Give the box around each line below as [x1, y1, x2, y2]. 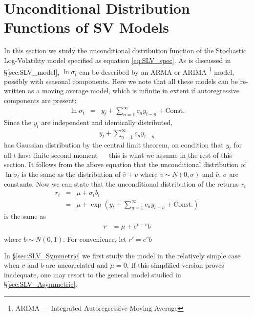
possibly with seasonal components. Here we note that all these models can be [4, 76, 238, 86]
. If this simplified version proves [127, 260, 224, 270]
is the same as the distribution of [21, 169, 121, 179]
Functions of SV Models [4, 17, 169, 37]
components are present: [4, 95, 77, 105]
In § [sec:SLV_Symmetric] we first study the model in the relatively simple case [4, 250, 241, 260]
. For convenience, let [63, 233, 127, 244]
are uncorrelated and [45, 260, 108, 270]
